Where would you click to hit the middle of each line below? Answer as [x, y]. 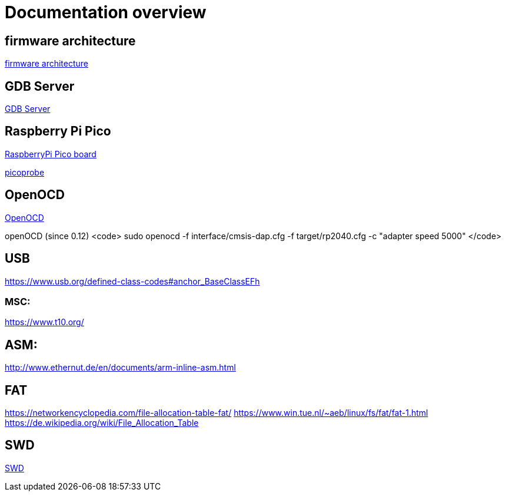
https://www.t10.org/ [44, 322]
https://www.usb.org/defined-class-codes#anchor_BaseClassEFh [132, 281]
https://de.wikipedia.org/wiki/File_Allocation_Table [102, 422]
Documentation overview [106, 12]
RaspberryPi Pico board [51, 154]
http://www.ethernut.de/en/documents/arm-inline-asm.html [120, 368]
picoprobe [25, 172]
